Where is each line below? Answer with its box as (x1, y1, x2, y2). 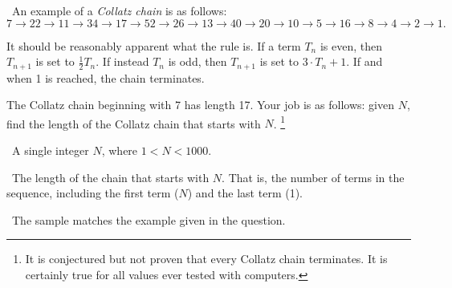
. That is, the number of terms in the (222, 168, 405, 185)
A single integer (11, 142, 89, 159)
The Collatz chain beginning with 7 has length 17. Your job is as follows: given (6, 96, 394, 113)
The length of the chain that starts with (11, 168, 210, 185)
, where (101, 142, 138, 159)
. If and (346, 53, 383, 70)
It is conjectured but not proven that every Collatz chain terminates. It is (25, 250, 388, 267)
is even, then (320, 37, 382, 54)
